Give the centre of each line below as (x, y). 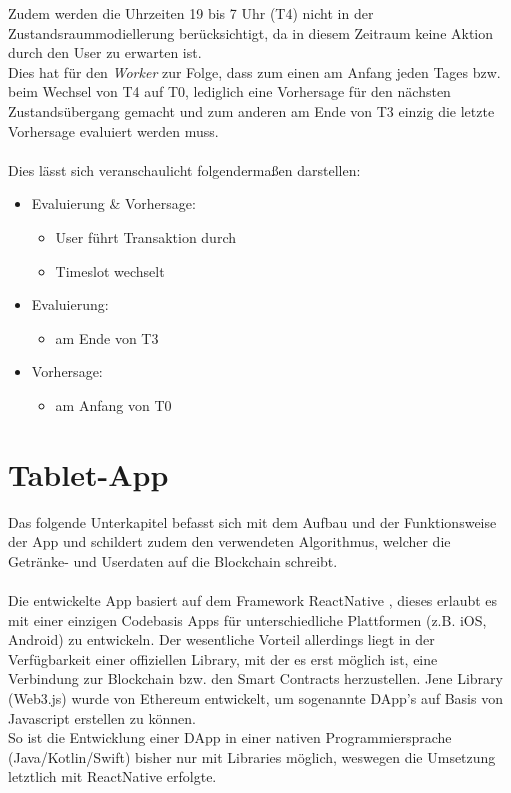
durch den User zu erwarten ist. (105, 52)
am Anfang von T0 (113, 404)
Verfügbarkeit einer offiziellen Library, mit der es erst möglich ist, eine (223, 658)
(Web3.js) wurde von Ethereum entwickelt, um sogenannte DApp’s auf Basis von (255, 697)
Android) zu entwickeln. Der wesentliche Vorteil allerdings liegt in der (221, 639)
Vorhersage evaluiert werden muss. (113, 130)
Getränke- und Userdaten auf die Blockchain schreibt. (173, 560)
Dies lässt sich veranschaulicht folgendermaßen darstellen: (184, 169)
